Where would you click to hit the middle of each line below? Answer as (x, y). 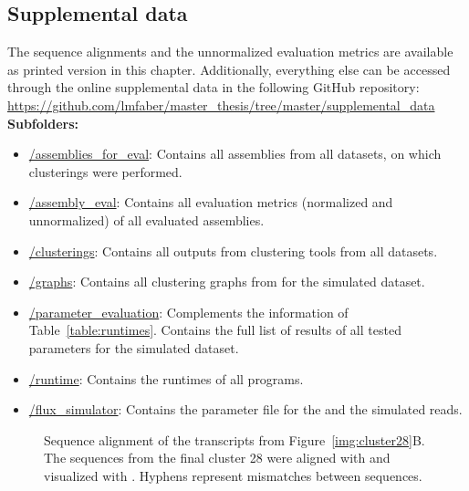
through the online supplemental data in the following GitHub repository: (214, 87)
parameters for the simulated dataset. (134, 347)
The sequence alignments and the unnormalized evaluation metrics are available (230, 52)
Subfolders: (43, 123)
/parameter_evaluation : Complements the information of (188, 312)
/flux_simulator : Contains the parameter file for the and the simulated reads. (245, 409)
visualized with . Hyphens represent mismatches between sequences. (233, 475)
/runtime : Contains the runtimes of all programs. (166, 378)
